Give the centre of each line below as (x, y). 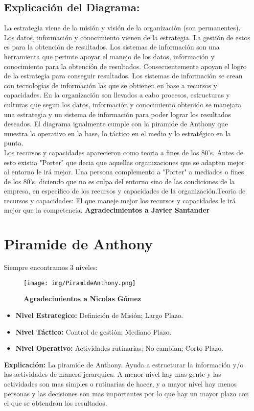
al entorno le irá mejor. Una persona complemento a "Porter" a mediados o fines (124, 172)
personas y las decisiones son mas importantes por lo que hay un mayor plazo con (127, 393)
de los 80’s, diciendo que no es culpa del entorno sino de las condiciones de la (119, 181)
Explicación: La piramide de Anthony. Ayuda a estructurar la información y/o (124, 364)
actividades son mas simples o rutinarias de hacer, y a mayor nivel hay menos (120, 384)
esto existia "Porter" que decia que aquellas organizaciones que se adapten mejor (124, 162)
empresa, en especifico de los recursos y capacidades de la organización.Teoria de (125, 191)
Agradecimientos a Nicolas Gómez (82, 299)
